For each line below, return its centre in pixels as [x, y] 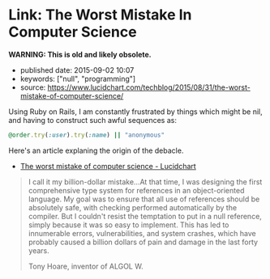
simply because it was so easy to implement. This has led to [129, 225]
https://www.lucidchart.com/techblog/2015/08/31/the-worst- [149, 87]
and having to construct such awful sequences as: [92, 120]
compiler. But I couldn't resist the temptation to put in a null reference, [145, 216]
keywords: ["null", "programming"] [78, 78]
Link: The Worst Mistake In [100, 15]
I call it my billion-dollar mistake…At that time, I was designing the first [145, 182]
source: [33, 87]
